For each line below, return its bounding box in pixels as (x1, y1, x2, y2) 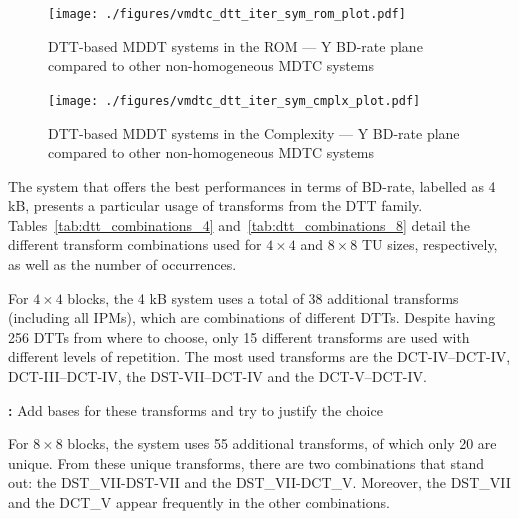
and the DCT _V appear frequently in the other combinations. (8, 492, 390, 512)
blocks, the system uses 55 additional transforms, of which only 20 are (67, 433, 497, 454)
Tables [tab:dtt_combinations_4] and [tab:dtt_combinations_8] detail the (8, 214, 470, 235)
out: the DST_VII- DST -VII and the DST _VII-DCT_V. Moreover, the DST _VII (8, 472, 511, 493)
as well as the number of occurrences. (8, 254, 237, 275)
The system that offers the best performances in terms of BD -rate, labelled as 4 (8, 175, 496, 196)
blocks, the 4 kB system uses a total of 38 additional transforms (67, 287, 459, 308)
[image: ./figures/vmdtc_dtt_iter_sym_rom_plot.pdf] (48, 7, 406, 21)
